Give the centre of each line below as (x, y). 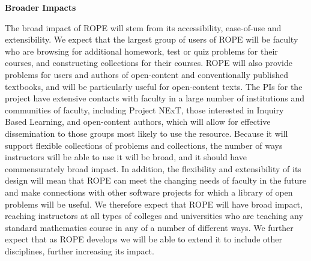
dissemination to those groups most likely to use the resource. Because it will (146, 133)
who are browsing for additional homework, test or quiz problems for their (141, 51)
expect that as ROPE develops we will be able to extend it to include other (143, 239)
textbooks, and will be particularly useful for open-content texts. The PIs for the (154, 86)
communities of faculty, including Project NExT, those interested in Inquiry (144, 109)
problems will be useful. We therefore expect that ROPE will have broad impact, (154, 204)
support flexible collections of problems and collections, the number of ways (144, 145)
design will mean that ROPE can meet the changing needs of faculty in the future (156, 180)
